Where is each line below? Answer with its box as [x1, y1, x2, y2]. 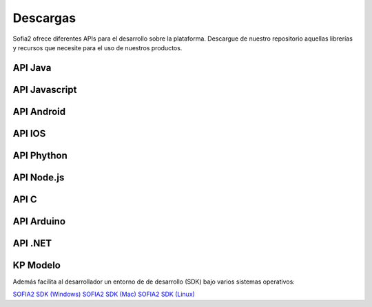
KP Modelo [12, 259, 61, 271]
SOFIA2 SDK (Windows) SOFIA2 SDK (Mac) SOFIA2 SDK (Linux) [12, 290, 196, 299]
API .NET [12, 237, 52, 249]
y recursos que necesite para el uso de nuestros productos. [12, 43, 183, 52]
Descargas [12, 10, 76, 25]
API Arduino [12, 215, 65, 227]
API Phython [12, 149, 68, 161]
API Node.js [12, 171, 65, 183]
